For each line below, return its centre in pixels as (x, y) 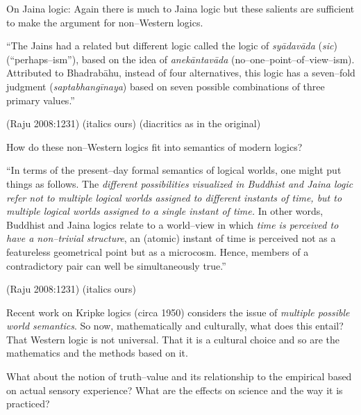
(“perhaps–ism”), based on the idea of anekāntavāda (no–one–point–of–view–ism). (180, 59)
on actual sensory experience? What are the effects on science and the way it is (175, 390)
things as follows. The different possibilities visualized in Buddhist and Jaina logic (180, 183)
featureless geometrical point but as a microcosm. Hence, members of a (158, 251)
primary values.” (41, 100)
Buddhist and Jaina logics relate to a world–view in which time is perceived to (173, 224)
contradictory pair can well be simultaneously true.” (116, 265)
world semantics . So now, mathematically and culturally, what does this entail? (175, 326)
